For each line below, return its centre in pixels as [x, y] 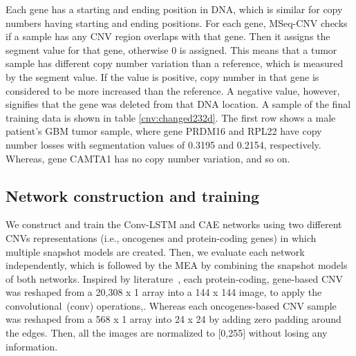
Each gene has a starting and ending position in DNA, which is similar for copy [174, 9]
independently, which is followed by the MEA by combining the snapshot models [177, 265]
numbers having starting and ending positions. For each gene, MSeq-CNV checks [177, 22]
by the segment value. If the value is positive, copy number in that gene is [162, 76]
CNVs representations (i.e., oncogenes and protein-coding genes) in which [161, 237]
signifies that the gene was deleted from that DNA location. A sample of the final [178, 104]
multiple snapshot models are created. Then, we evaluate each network [155, 251]
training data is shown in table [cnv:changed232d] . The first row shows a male [171, 117]
